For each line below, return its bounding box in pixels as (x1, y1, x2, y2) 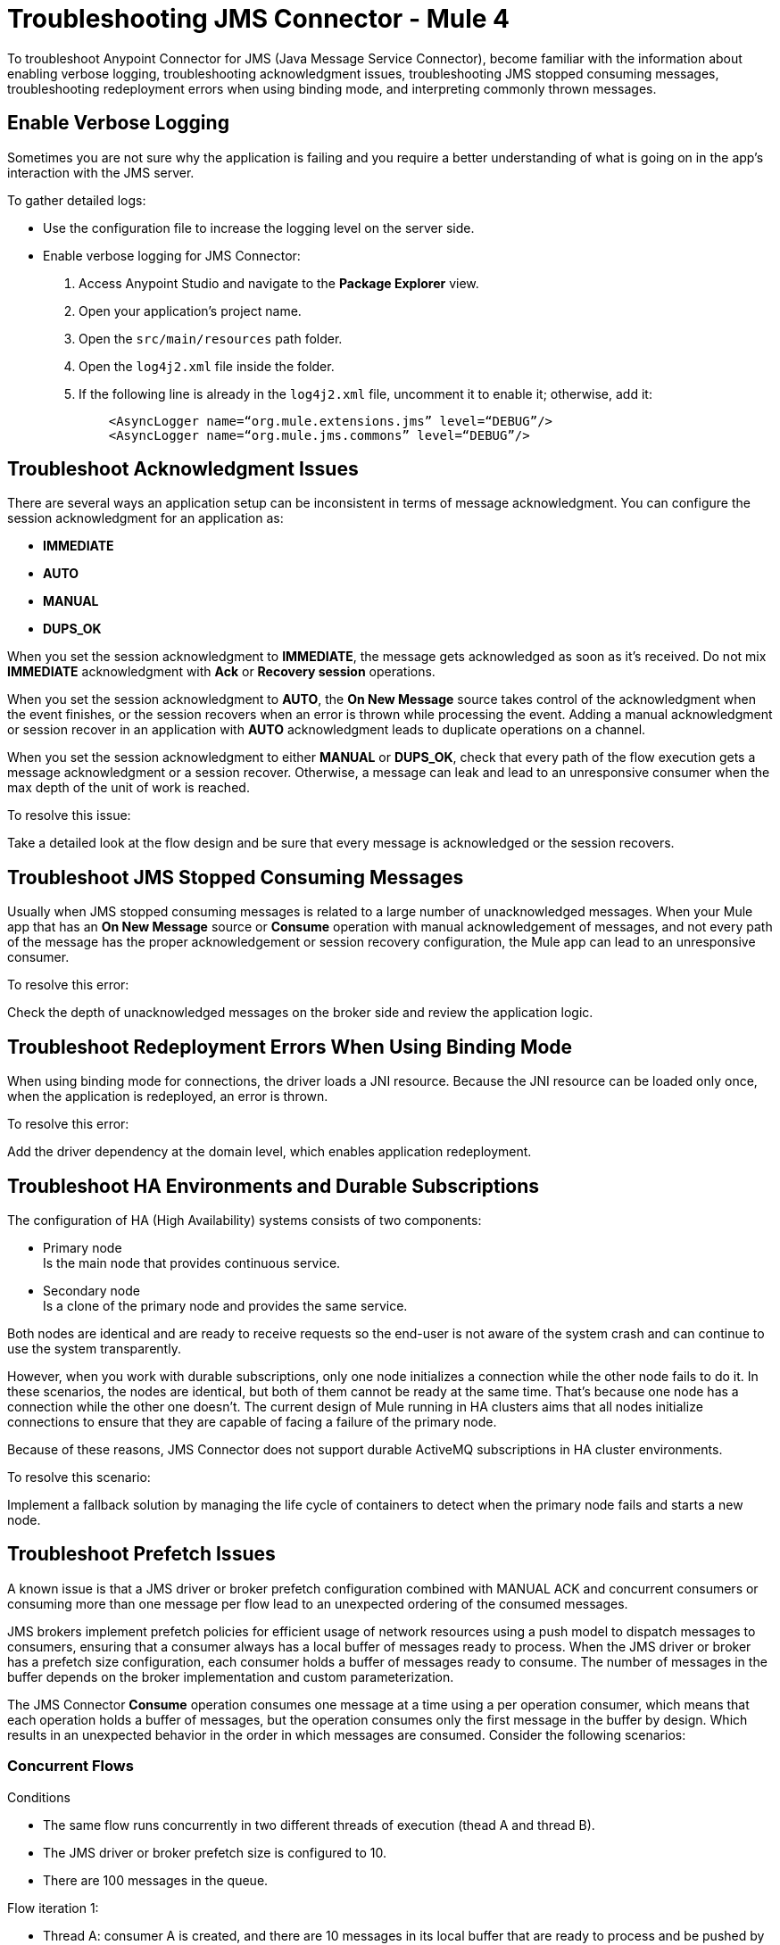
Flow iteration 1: (7, 1899, 99, 1916)
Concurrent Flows (7, 1757, 134, 1775)
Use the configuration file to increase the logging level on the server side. (43, 219, 475, 236)
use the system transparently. (7, 1340, 181, 1356)
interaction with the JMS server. (7, 164, 195, 180)
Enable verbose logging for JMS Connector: (43, 247, 301, 263)
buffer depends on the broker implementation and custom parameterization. (7, 1668, 454, 1684)
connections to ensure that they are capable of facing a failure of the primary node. (7, 1413, 497, 1429)
